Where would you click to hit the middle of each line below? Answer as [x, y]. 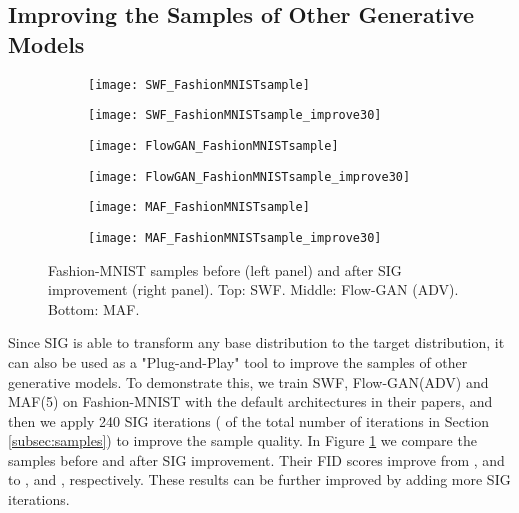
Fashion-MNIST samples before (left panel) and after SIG [225, 269]
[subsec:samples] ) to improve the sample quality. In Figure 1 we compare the [242, 440]
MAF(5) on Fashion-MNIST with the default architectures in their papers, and [250, 401]
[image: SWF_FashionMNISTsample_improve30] [235, 115]
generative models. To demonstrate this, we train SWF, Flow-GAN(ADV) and [248, 381]
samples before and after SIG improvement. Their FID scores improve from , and [256, 459]
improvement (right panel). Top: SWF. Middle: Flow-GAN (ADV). [253, 289]
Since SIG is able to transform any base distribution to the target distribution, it [256, 342]
